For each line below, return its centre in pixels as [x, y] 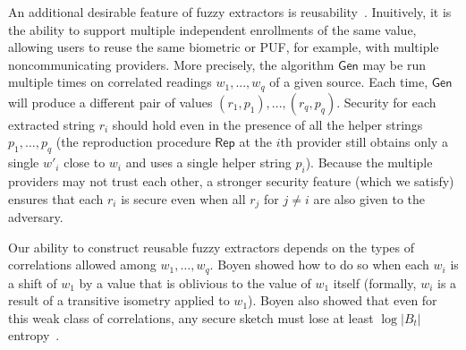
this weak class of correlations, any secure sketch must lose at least [191, 317]
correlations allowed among [82, 265]
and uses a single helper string [208, 162]
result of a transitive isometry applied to [119, 300]
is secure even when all [183, 198]
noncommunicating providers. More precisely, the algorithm [171, 64]
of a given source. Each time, [349, 82]
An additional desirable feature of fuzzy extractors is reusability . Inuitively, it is [230, 12]
